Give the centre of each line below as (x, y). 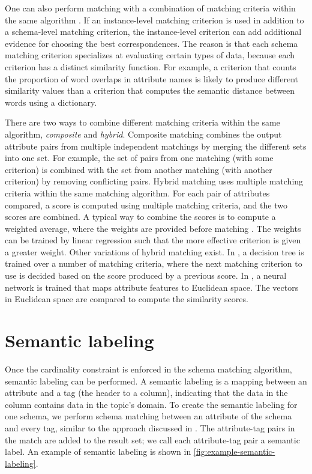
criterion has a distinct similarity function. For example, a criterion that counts (151, 66)
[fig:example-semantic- (234, 451)
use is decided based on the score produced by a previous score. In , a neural (146, 275)
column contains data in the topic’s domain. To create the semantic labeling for (151, 404)
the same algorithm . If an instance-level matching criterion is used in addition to (154, 20)
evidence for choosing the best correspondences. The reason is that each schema (151, 43)
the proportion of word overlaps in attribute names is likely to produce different (151, 78)
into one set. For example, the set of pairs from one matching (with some (139, 158)
